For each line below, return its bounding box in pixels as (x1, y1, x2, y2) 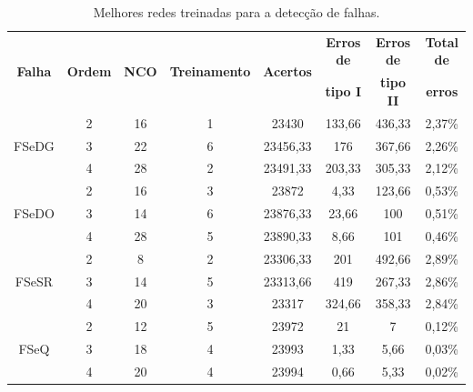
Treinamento (169, 61, 251, 80)
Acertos (263, 61, 312, 80)
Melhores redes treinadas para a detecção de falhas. (93, 3, 380, 21)
